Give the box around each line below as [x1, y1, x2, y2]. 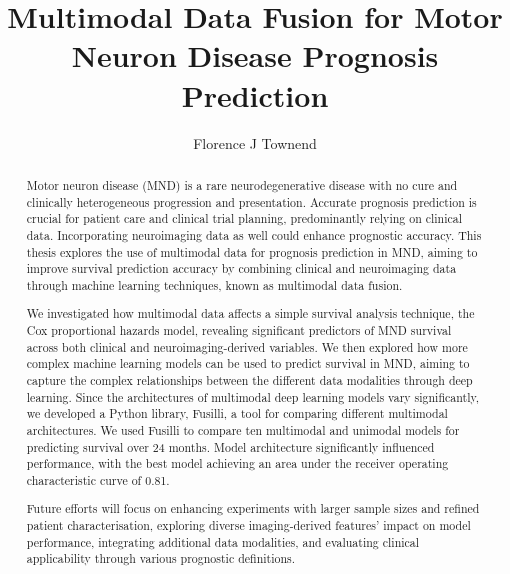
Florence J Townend [193, 132, 317, 153]
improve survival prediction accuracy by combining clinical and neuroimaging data [26, 260, 457, 277]
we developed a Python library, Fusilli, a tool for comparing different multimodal [26, 405, 448, 422]
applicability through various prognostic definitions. [26, 550, 296, 567]
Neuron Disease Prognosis [71, 35, 439, 76]
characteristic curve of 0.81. [26, 471, 170, 488]
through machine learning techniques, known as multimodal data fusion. [26, 276, 403, 293]
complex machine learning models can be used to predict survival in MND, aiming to [26, 355, 470, 372]
